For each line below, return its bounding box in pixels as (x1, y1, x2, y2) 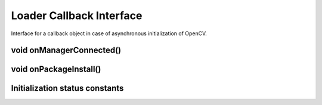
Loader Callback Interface (11, 9, 143, 22)
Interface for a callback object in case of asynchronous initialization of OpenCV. (11, 30, 207, 37)
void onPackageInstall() (11, 64, 101, 75)
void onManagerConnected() (11, 45, 122, 55)
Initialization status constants (11, 84, 124, 94)
